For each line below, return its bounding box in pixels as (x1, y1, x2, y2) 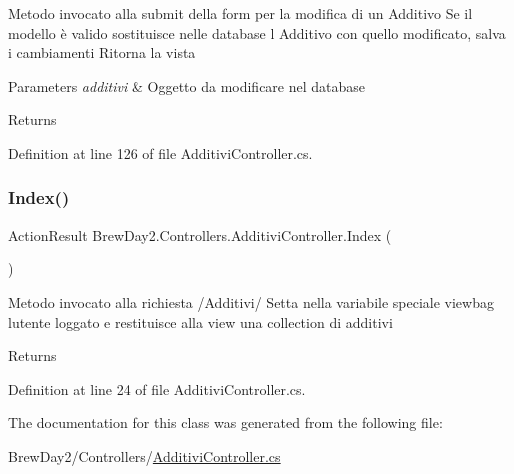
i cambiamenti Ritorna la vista (8, 42, 196, 63)
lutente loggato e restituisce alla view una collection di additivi (8, 311, 393, 332)
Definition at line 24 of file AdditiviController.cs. (8, 378, 306, 399)
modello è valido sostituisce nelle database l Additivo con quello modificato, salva (8, 22, 506, 43)
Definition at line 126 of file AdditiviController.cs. (8, 142, 313, 163)
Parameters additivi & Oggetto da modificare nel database (8, 75, 366, 96)
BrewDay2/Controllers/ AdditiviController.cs (8, 445, 281, 466)
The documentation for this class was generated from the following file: (8, 412, 443, 433)
